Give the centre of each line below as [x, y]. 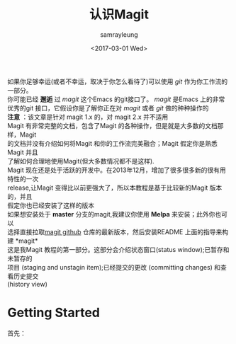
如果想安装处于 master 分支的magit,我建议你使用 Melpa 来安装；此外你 [111, 214]
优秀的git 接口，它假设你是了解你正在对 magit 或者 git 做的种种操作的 [108, 108]
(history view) [28, 284]
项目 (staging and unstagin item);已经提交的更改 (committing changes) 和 [114, 267]
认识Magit [119, 15]
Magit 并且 [23, 152]
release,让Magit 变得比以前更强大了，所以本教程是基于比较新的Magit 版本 [115, 188]
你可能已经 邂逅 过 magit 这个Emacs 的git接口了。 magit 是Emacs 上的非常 [116, 99]
